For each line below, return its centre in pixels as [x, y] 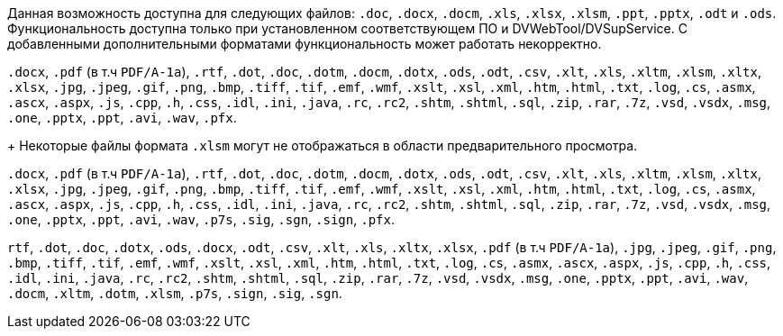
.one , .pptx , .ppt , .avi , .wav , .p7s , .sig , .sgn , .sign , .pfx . [201, 219]
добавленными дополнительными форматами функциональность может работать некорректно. [305, 44]
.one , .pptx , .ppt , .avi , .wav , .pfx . [122, 118]
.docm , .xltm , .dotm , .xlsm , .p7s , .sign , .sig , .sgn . [175, 293]
